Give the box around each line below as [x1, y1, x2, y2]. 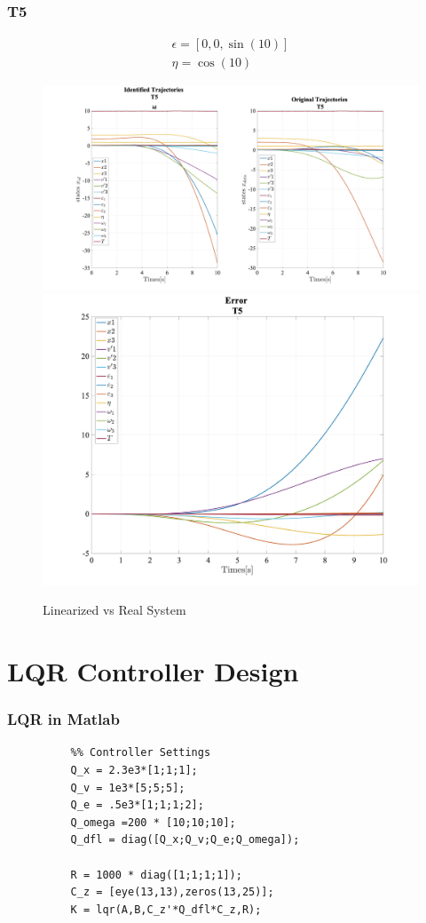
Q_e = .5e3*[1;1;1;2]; [70, 799, 204, 812]
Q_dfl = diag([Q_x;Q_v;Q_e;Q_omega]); [70, 833, 300, 847]
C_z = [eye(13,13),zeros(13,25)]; [70, 886, 274, 899]
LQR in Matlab [7, 708, 120, 730]
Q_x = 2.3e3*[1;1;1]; [70, 763, 198, 776]
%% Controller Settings [70, 746, 211, 760]
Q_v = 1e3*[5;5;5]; [70, 781, 185, 794]
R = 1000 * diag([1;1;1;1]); [70, 868, 242, 881]
